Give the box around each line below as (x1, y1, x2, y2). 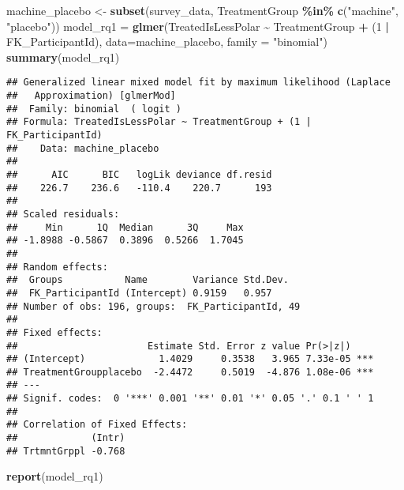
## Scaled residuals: (6, 208, 120, 220)
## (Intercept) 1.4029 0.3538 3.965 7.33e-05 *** (6, 353, 374, 365)
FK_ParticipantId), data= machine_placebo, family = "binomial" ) (6, 33, 327, 50)
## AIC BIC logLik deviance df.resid (6, 168, 272, 180)
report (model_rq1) (6, 468, 103, 484)
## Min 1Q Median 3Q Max (6, 221, 244, 233)
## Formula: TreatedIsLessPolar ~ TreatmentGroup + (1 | (6, 116, 312, 128)
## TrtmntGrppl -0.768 (6, 445, 125, 457)
